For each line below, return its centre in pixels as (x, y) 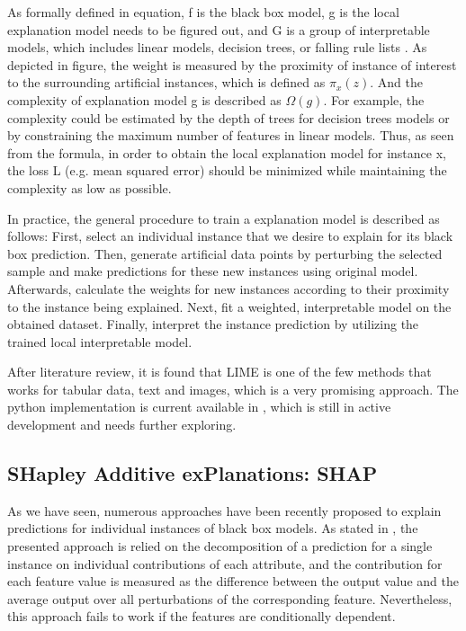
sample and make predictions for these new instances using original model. (213, 271)
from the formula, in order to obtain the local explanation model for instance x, (227, 152)
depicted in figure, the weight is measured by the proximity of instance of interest (232, 64)
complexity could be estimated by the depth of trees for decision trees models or (229, 117)
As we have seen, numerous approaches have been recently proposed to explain (224, 510)
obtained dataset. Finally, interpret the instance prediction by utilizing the (213, 324)
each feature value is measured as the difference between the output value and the (233, 581)
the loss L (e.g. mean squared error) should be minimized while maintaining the (227, 170)
